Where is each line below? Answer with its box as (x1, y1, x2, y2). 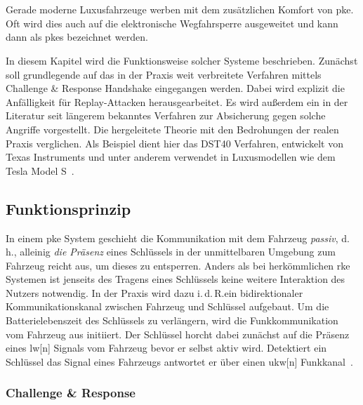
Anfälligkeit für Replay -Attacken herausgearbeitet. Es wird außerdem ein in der (6, 94, 348, 109)
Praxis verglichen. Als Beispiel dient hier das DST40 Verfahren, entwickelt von (6, 135, 343, 150)
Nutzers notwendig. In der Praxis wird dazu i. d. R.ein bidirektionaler (6, 285, 303, 300)
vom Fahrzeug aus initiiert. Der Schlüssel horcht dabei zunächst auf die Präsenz (6, 326, 350, 341)
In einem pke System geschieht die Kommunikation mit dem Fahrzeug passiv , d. (6, 230, 350, 245)
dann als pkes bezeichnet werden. (6, 29, 148, 44)
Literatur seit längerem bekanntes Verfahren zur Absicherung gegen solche (6, 108, 326, 123)
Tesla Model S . (6, 163, 74, 178)
